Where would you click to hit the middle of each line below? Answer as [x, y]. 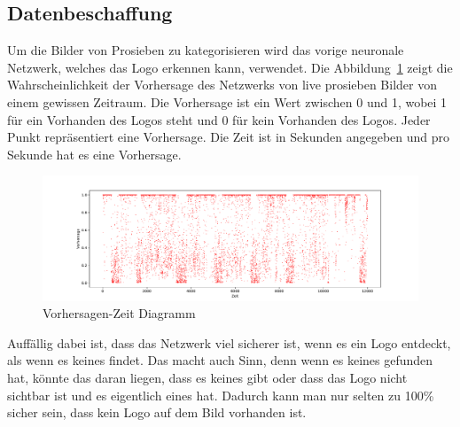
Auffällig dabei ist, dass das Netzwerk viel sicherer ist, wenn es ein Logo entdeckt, [229, 342]
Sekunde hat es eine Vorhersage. [94, 154]
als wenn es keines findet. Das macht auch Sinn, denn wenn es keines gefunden [220, 360]
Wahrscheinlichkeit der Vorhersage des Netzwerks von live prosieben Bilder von [222, 85]
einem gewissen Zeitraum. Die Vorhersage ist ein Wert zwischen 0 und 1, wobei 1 [227, 101]
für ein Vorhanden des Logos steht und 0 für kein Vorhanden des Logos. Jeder [219, 119]
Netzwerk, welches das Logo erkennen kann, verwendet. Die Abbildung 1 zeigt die [230, 67]
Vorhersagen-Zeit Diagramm [119, 313]
